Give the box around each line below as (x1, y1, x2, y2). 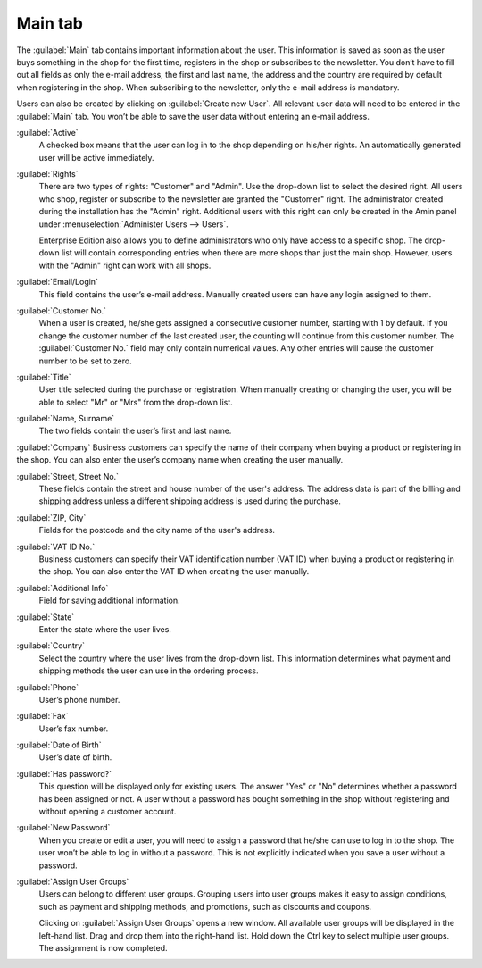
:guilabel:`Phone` (16, 681, 79, 692)
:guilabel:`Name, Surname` (16, 413, 115, 424)
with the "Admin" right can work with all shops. (38, 260, 212, 271)
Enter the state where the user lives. (38, 623, 171, 634)
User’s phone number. (38, 694, 120, 705)
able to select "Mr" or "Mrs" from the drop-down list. (38, 396, 234, 407)
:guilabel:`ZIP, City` (16, 512, 87, 522)
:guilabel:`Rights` (16, 169, 79, 179)
